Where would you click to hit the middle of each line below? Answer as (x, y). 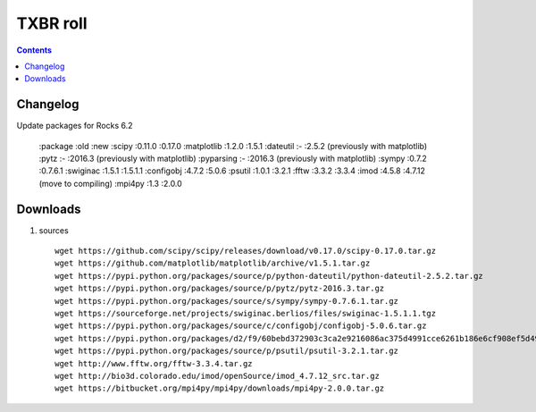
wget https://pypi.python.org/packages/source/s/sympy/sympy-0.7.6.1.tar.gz (227, 301)
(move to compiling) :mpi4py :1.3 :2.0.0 (110, 183)
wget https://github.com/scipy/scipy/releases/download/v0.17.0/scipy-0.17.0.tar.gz (246, 251)
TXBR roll (52, 23)
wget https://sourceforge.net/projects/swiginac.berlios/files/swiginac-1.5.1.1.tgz (246, 314)
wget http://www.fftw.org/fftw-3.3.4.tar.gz (154, 363)
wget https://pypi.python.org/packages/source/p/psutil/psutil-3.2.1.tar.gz (227, 351)
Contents (34, 50)
